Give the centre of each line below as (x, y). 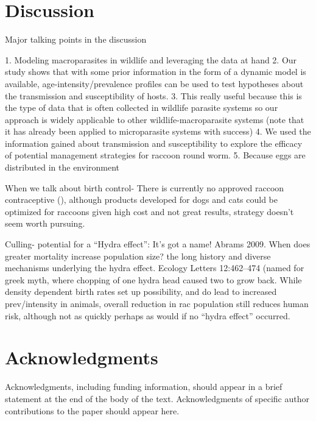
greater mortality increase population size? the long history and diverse (138, 256)
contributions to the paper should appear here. (92, 410)
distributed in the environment (62, 167)
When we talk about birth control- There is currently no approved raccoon (145, 187)
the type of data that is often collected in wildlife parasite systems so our (142, 108)
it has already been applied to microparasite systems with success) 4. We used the (158, 131)
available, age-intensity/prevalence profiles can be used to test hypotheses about (154, 83)
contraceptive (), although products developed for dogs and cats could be (141, 200)
